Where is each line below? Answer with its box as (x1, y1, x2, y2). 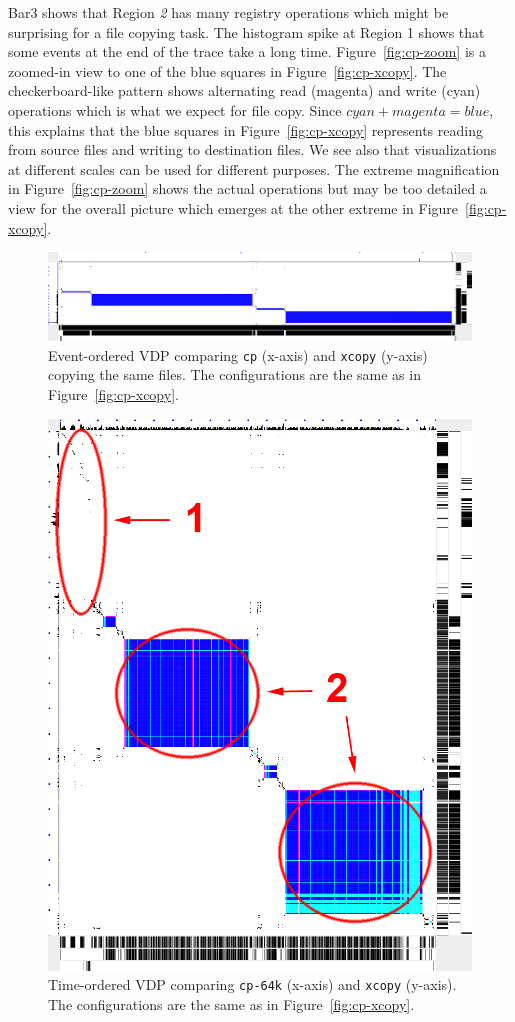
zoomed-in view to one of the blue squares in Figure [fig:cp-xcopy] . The (8, 60, 447, 81)
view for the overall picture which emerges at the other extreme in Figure (8, 197, 459, 218)
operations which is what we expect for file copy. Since (8, 99, 342, 120)
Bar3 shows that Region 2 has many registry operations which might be (8, 2, 449, 22)
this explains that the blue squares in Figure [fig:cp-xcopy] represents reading (8, 119, 483, 140)
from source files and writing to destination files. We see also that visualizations (8, 139, 497, 160)
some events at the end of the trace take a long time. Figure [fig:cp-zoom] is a (8, 41, 487, 62)
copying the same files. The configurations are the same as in (48, 364, 421, 385)
